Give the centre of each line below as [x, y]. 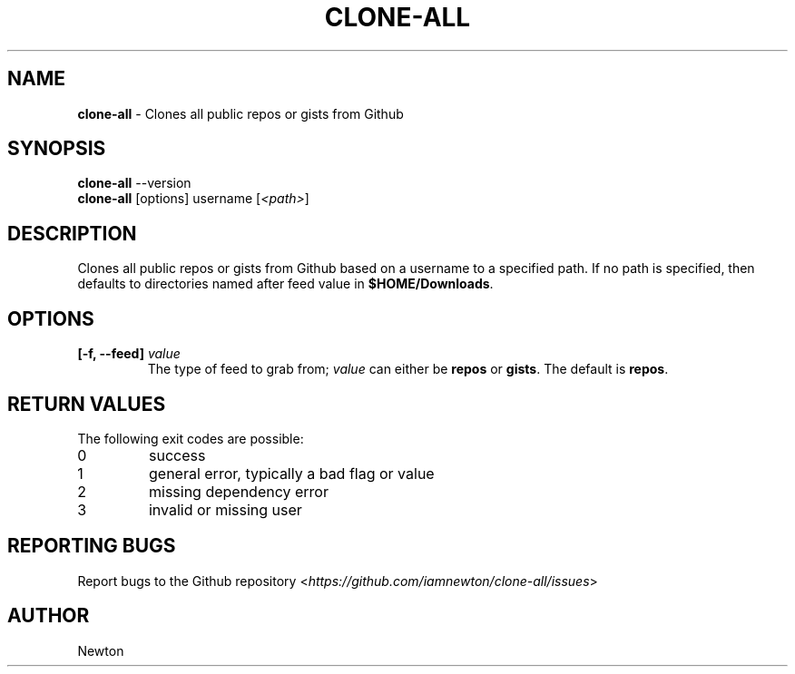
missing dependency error [238, 491]
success [177, 455]
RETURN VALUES [87, 404]
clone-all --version [134, 183]
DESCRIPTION [72, 233]
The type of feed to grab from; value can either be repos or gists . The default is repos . [408, 369]
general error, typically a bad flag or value [291, 473]
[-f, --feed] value [129, 354]
